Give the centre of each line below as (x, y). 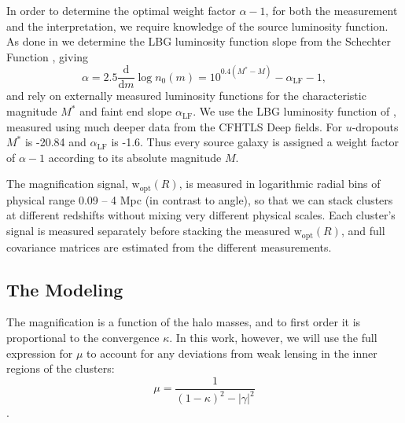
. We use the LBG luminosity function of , (295, 111)
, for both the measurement (331, 10)
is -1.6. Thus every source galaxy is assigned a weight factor (255, 142)
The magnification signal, (67, 184)
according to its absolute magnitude (135, 157)
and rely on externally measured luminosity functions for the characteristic (186, 96)
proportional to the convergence (83, 337)
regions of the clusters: (61, 368)
